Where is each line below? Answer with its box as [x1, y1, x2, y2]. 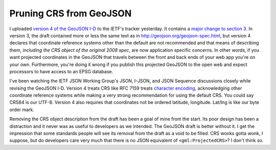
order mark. [9, 106, 34, 113]
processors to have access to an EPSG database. [9, 68, 113, 74]
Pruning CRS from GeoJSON [9, 8, 132, 19]
